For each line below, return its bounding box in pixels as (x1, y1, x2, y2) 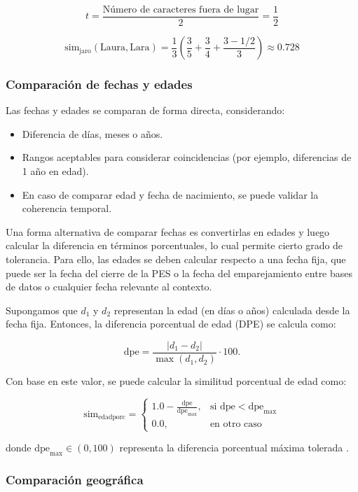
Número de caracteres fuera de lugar (102, 5, 259, 15)
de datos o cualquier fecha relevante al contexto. (6, 279, 212, 294)
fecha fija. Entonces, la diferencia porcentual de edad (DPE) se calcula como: (6, 316, 336, 331)
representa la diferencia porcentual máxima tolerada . (119, 440, 349, 455)
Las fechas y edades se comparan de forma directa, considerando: (6, 103, 285, 118)
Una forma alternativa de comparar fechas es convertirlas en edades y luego (6, 224, 330, 239)
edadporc (98, 414, 125, 421)
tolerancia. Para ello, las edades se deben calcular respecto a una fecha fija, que (6, 252, 346, 267)
